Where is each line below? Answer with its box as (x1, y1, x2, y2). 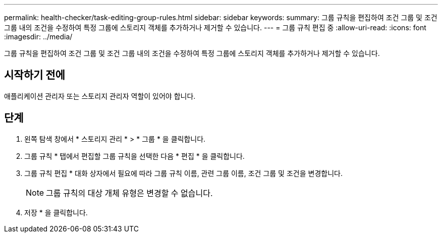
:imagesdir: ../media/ (4, 32, 73, 41)
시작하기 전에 (4, 69, 65, 82)
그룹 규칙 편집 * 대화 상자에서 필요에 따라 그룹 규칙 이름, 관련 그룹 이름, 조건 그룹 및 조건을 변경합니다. (24, 168, 343, 177)
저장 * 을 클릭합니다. (24, 208, 88, 217)
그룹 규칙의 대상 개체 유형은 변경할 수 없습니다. (46, 188, 213, 198)
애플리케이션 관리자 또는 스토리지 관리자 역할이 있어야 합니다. (4, 91, 196, 100)
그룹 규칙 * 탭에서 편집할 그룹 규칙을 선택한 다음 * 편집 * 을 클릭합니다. (24, 151, 245, 160)
